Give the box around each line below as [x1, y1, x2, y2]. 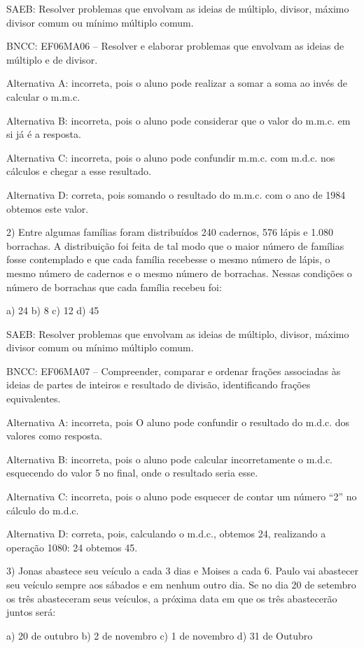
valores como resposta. [6, 428, 103, 443]
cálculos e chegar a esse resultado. [6, 164, 151, 178]
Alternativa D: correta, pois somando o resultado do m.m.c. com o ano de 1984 [6, 187, 346, 202]
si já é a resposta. [6, 127, 81, 141]
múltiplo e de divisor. [6, 52, 98, 66]
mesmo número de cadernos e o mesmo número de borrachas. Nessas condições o [6, 265, 352, 280]
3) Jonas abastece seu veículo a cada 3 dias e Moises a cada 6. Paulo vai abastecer [6, 563, 358, 578]
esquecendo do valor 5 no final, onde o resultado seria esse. [6, 465, 258, 480]
